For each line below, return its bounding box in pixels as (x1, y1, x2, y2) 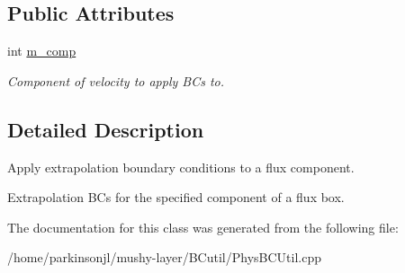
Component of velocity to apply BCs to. (7, 71, 225, 90)
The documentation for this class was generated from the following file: (7, 217, 399, 236)
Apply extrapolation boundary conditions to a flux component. (7, 157, 355, 176)
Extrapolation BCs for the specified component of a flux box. (7, 188, 345, 207)
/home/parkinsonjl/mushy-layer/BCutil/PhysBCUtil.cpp (7, 248, 321, 267)
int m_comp (7, 41, 76, 60)
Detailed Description (7, 115, 204, 143)
